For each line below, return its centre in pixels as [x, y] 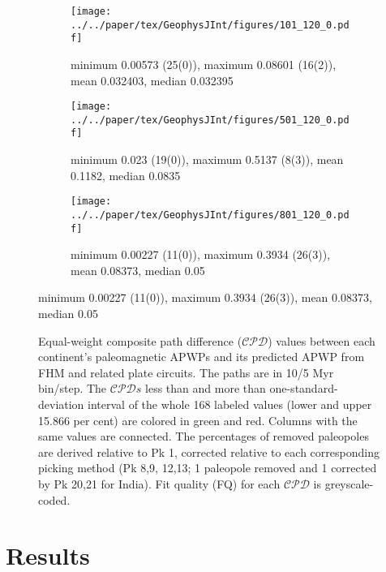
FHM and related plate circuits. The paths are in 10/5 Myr [186, 372]
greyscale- [349, 484]
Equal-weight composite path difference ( [140, 340]
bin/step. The [73, 388]
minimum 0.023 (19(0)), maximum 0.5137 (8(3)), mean [207, 159]
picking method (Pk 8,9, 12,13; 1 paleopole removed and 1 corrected [208, 468]
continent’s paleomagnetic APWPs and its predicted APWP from [202, 357]
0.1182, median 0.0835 [126, 175]
